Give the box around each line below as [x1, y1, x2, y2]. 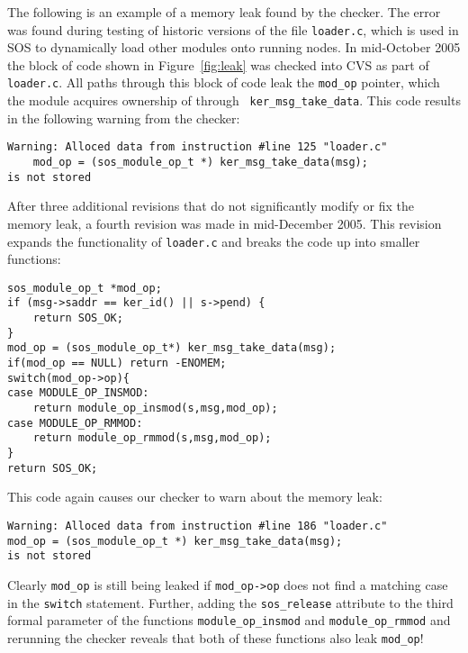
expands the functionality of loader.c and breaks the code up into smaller [7, 231, 420, 250]
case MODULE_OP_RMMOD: [7, 416, 143, 430]
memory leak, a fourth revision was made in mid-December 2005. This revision [7, 213, 442, 232]
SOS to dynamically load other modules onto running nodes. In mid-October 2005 [7, 38, 461, 57]
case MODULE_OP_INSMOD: [7, 386, 149, 400]
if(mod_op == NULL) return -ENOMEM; [7, 357, 227, 370]
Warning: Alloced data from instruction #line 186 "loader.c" [7, 519, 388, 532]
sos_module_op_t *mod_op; [7, 281, 162, 295]
